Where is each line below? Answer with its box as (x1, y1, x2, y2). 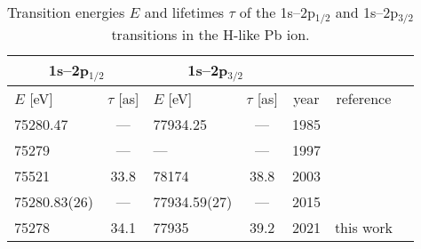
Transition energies (7, 2, 125, 22)
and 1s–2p (335, 2, 399, 22)
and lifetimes (144, 2, 225, 22)
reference (336, 87, 392, 108)
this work (334, 216, 393, 237)
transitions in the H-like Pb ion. (111, 23, 310, 44)
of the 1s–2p (239, 2, 315, 22)
